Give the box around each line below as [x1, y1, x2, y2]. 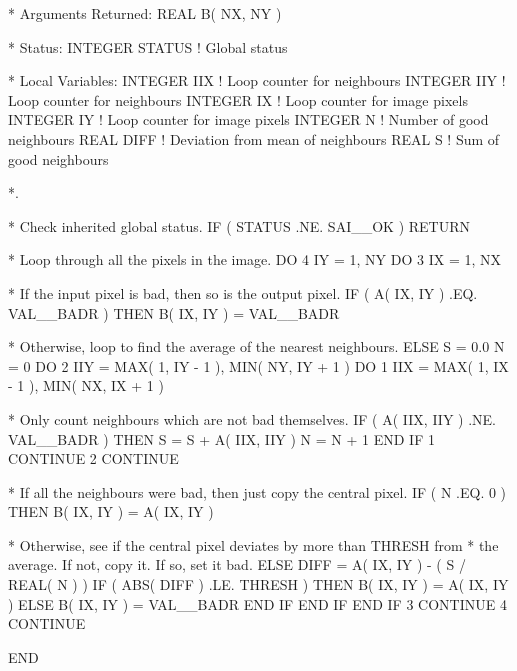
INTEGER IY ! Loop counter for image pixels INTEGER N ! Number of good [8, 109, 489, 130]
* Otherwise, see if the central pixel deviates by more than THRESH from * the [8, 534, 499, 555]
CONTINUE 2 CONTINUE [8, 448, 179, 469]
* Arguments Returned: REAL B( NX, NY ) [8, 3, 282, 23]
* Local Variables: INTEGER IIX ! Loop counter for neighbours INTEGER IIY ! [8, 70, 506, 91]
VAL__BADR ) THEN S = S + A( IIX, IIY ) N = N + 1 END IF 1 [8, 428, 435, 449]
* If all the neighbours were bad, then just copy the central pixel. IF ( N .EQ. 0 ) [8, 481, 507, 502]
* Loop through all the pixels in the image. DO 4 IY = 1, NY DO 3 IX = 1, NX [8, 249, 502, 270]
